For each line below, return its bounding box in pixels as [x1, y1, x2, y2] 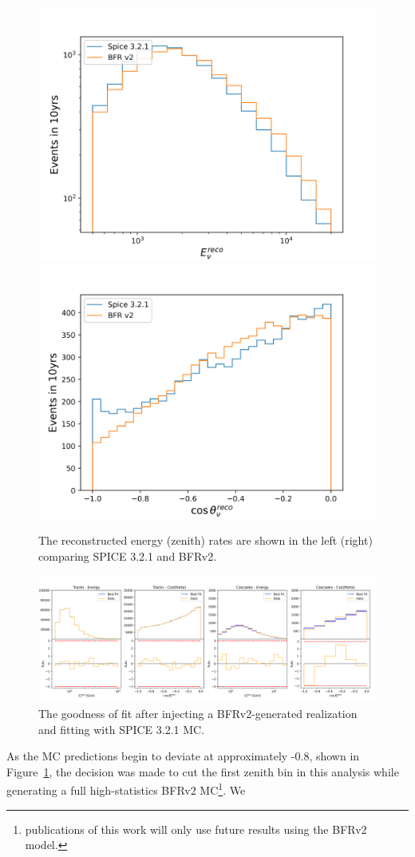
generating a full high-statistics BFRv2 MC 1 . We [6, 780, 246, 798]
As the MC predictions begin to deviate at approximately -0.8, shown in [6, 748, 360, 764]
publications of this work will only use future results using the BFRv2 [25, 820, 367, 837]
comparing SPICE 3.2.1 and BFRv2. [38, 547, 217, 564]
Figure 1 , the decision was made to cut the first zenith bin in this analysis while [6, 763, 399, 780]
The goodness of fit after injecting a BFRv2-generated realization [38, 704, 358, 721]
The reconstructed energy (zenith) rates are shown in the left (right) [38, 532, 373, 549]
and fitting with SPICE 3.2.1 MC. [38, 720, 205, 737]
